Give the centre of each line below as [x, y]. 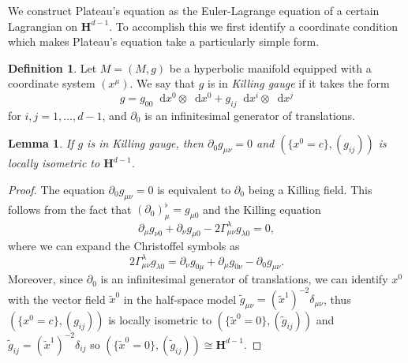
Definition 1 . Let [52, 67]
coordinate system [52, 83]
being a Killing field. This [310, 190]
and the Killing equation [262, 209]
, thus [337, 299]
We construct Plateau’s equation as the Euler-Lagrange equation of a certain [194, 10]
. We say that [163, 83]
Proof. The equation [56, 190]
